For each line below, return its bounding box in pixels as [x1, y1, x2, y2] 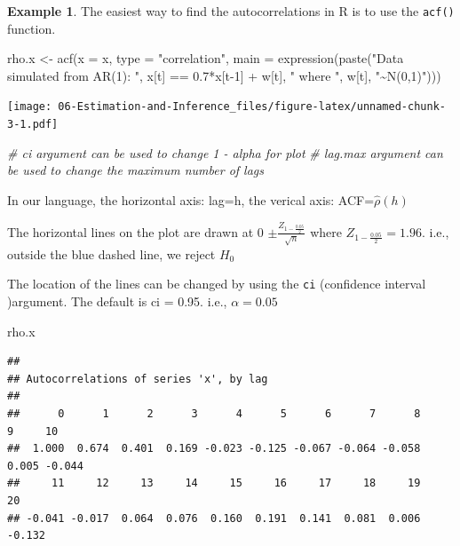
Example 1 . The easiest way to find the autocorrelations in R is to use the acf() [7, 2, 455, 20]
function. [7, 19, 56, 37]
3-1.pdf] [7, 118, 59, 131]
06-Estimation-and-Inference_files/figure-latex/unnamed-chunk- [58, 100, 446, 114]
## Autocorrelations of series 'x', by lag [7, 372, 268, 385]
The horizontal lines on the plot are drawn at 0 [7, 222, 264, 241]
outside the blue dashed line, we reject [7, 244, 216, 263]
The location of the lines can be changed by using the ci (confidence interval [7, 274, 426, 293]
